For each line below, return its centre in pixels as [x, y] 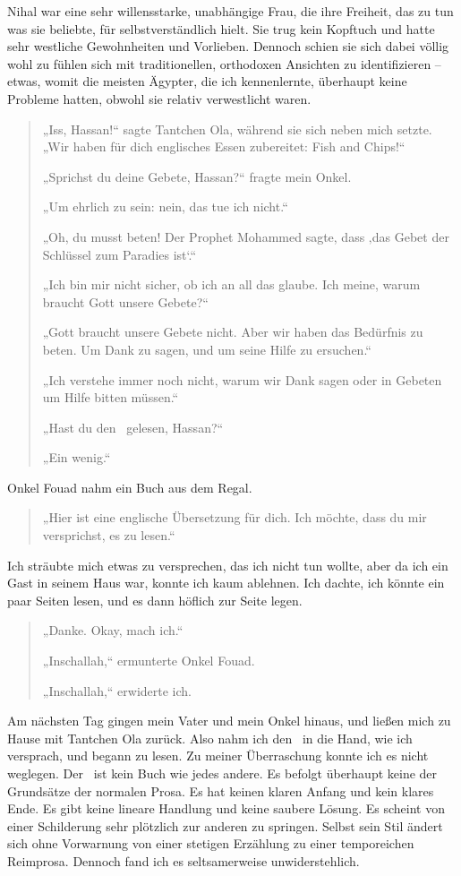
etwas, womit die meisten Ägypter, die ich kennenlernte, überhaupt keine [207, 81]
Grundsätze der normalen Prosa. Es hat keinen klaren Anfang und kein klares [221, 790]
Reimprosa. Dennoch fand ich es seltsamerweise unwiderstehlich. [184, 860]
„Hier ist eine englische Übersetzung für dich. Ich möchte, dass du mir [235, 517]
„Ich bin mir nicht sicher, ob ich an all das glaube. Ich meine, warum [231, 284]
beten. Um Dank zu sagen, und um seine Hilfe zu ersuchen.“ [207, 349]
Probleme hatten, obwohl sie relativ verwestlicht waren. [159, 98]
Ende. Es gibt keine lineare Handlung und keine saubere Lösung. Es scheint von [226, 808]
